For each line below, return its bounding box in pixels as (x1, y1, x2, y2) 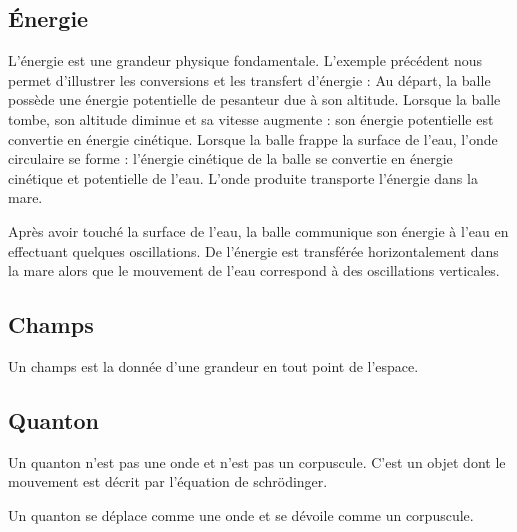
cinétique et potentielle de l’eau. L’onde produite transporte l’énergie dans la (8, 167, 478, 188)
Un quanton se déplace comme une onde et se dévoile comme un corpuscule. (8, 504, 474, 525)
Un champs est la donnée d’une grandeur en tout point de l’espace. (8, 355, 419, 376)
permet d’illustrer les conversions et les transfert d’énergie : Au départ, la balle (8, 69, 491, 90)
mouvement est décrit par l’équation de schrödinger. (8, 471, 328, 492)
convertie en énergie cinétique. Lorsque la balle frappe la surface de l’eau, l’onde (8, 128, 498, 149)
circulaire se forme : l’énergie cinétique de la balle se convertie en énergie (8, 148, 453, 169)
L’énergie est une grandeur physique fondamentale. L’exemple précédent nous (8, 50, 483, 71)
